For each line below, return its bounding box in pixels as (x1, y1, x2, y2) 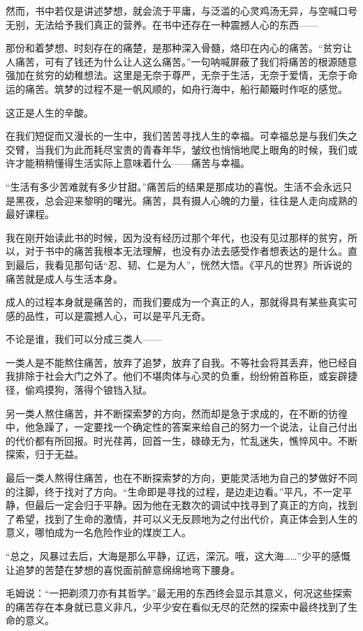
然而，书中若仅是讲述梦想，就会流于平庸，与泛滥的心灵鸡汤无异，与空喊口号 (6, 3, 357, 17)
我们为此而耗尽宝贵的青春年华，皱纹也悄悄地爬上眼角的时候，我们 (44, 142, 348, 156)
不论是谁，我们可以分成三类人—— (6, 332, 162, 346)
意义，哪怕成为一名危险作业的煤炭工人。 (6, 525, 191, 540)
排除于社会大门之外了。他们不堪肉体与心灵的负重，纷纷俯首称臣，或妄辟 (15, 369, 348, 383)
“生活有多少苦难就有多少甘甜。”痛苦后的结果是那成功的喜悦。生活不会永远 (6, 179, 343, 193)
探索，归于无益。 (6, 447, 84, 461)
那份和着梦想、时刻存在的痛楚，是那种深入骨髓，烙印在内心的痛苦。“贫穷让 (6, 40, 353, 55)
